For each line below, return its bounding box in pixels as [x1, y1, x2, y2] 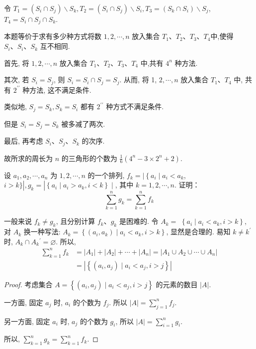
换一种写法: [23, 226, 61, 237]
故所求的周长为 [4, 153, 53, 163]
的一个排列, [87, 170, 125, 180]
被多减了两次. [61, 118, 105, 129]
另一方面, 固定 [4, 316, 50, 326]
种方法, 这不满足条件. [22, 84, 91, 95]
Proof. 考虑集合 [4, 279, 53, 289]
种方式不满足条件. [106, 101, 164, 112]
